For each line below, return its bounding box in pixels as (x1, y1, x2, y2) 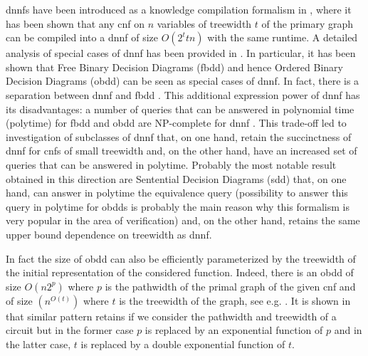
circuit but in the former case (6, 323, 134, 337)
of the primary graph (261, 16, 353, 31)
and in (334, 323, 362, 337)
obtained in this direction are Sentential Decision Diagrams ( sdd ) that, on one (6, 171, 347, 186)
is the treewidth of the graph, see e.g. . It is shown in (119, 293, 351, 308)
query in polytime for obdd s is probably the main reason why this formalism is (6, 199, 349, 214)
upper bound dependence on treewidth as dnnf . (6, 226, 212, 241)
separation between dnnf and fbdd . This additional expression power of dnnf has (6, 87, 360, 102)
